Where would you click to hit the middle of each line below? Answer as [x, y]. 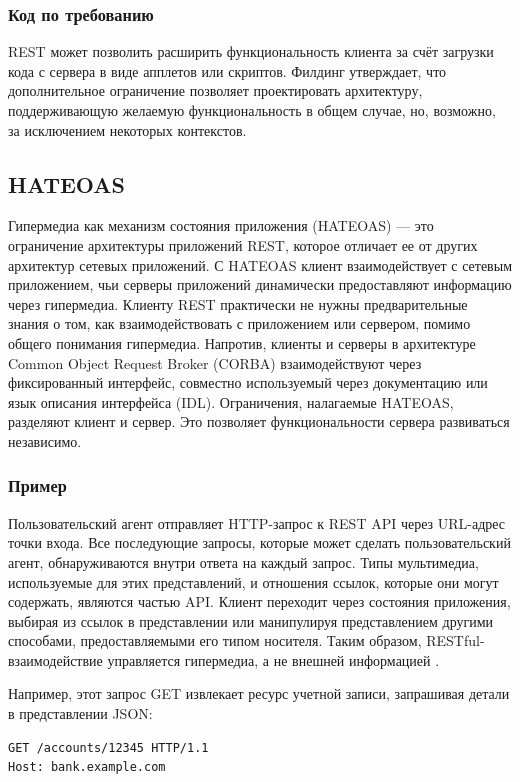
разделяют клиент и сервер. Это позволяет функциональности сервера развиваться [259, 421]
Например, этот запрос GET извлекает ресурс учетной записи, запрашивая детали [259, 693]
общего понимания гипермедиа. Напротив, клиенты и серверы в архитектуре [242, 342]
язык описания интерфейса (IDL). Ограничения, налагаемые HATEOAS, [231, 401]
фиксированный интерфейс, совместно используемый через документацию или [248, 382]
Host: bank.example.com [87, 767]
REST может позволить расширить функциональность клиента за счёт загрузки [251, 51]
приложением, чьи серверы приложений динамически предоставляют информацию [260, 284]
